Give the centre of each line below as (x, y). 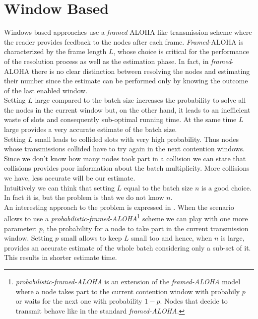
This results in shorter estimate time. (61, 257)
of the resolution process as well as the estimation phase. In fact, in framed (118, 61)
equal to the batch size (158, 187)
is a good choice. (226, 187)
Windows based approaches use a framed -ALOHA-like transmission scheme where (128, 32)
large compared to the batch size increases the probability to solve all (140, 100)
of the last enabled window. (46, 90)
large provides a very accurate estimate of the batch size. (91, 129)
